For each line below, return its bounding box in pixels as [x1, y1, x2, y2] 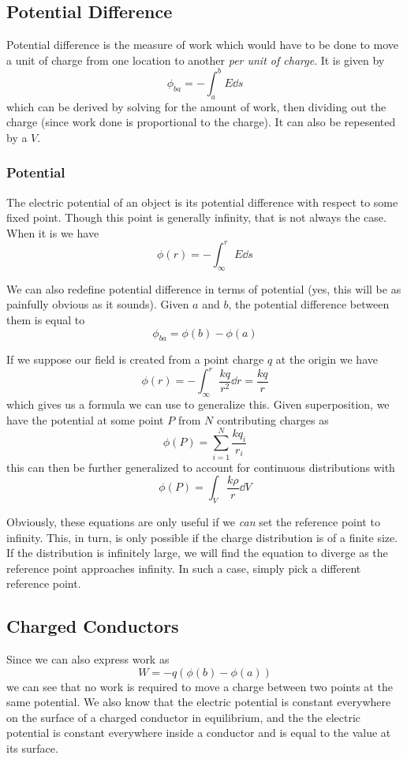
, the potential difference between [228, 296, 390, 312]
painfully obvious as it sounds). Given [6, 296, 189, 312]
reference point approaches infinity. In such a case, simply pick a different [6, 559, 361, 576]
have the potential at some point [6, 411, 164, 428]
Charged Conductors [6, 614, 179, 638]
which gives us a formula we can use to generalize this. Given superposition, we [6, 396, 390, 413]
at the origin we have [275, 351, 378, 368]
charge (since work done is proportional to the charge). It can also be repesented [6, 114, 396, 130]
